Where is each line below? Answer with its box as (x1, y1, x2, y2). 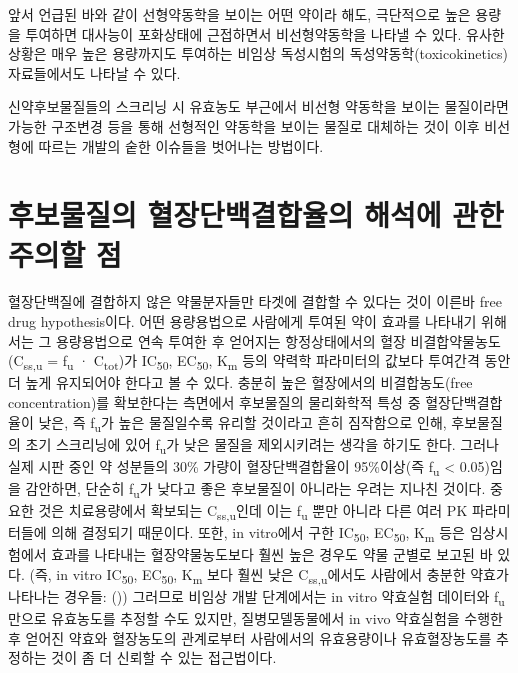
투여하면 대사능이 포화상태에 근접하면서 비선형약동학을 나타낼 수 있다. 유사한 (25, 23, 505, 44)
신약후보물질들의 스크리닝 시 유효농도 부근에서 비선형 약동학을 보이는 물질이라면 (8, 96, 509, 117)
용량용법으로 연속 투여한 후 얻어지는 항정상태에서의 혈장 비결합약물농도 (55, 330, 501, 351)
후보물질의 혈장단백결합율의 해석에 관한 (8, 194, 504, 235)
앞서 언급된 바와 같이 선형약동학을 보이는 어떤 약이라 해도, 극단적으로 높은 (8, 4, 471, 24)
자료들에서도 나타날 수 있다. (8, 62, 181, 83)
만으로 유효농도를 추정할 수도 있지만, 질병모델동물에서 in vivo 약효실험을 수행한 (8, 608, 503, 629)
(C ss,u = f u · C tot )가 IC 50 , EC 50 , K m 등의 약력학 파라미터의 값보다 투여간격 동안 (8, 350, 511, 374)
